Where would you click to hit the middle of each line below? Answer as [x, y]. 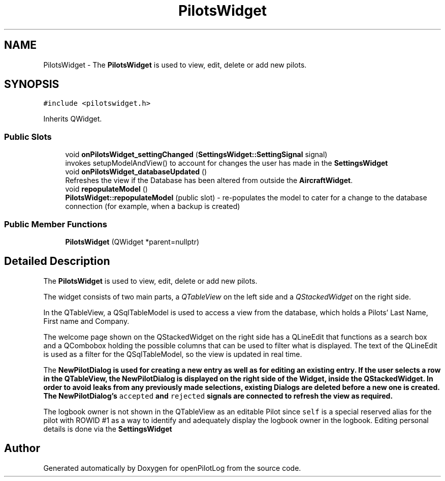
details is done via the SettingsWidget [108, 429]
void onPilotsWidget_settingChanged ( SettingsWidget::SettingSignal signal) [196, 155]
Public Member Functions [56, 224]
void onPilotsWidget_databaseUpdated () [136, 172]
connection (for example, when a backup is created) [153, 206]
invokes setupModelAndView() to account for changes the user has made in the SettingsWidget [227, 163]
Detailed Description [57, 261]
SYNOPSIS [32, 84]
